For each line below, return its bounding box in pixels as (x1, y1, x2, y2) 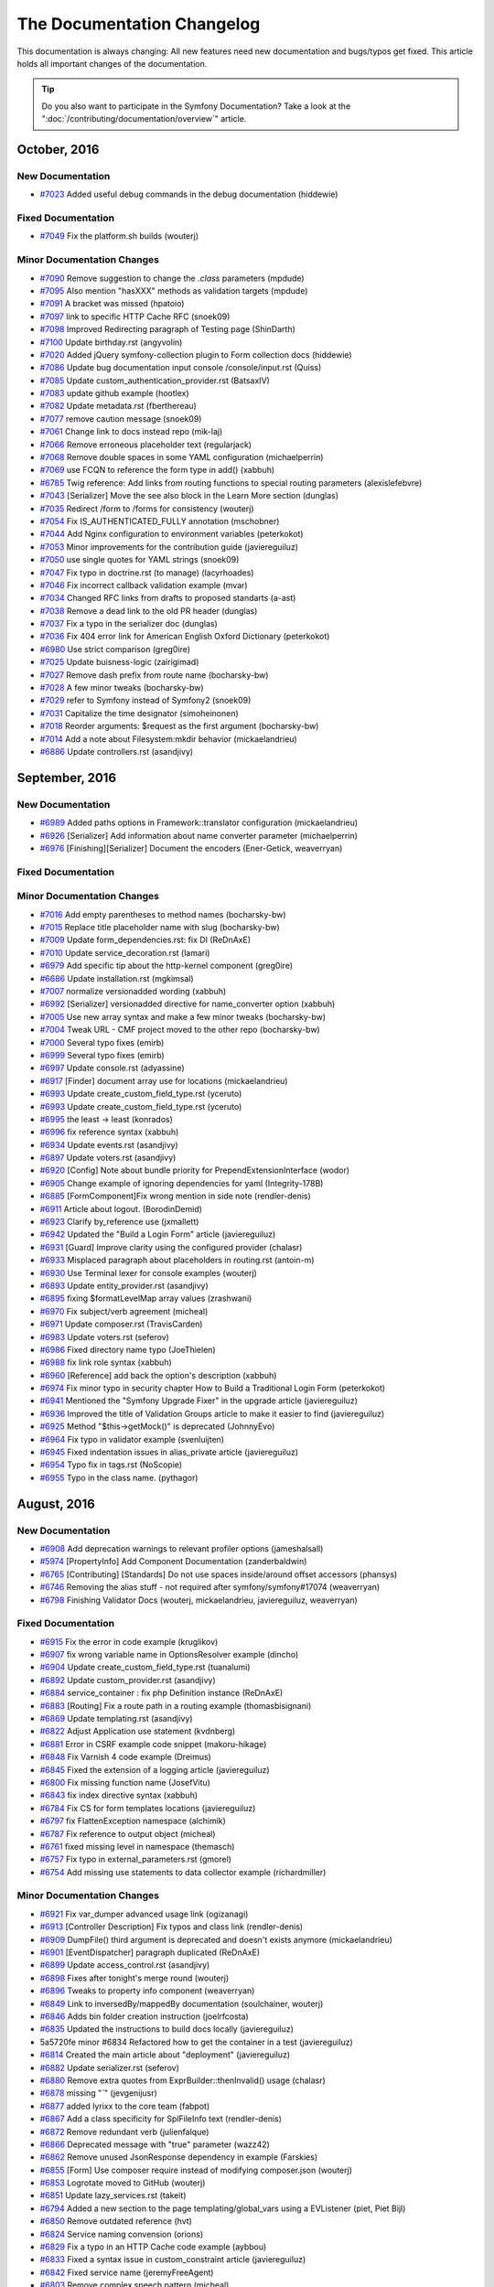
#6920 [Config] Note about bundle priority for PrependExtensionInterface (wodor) (39, 1165, 350, 1176)
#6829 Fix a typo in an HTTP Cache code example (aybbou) (39, 2241, 267, 2252)
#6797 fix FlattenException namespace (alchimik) (39, 1816, 226, 1827)
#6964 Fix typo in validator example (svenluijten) (39, 1433, 224, 1444)
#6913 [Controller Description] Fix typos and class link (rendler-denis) (39, 1921, 304, 1932)
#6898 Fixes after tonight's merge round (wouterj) (39, 1972, 230, 1983)
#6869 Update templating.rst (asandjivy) (39, 1713, 193, 1724)
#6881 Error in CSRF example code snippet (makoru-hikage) (39, 1738, 267, 1749)
